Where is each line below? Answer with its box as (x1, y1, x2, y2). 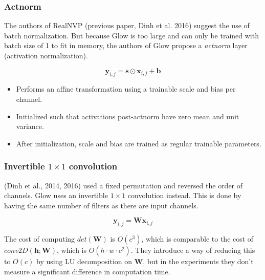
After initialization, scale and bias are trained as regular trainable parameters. (16, 138, 261, 148)
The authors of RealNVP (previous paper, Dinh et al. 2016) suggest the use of (4, 20, 250, 31)
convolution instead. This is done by (127, 190, 241, 201)
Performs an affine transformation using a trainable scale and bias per (16, 83, 236, 94)
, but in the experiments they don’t (143, 256, 254, 267)
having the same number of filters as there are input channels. (4, 200, 198, 210)
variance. (16, 121, 44, 132)
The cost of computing (4, 233, 75, 244)
